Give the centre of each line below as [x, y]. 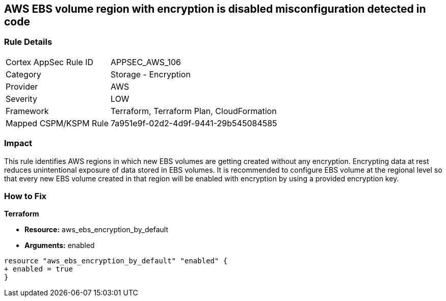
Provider [22, 86]
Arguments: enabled [60, 245]
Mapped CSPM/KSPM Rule [57, 123]
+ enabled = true [38, 269]
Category [23, 74]
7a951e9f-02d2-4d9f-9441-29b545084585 [194, 123]
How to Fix [25, 196]
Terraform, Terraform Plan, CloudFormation [194, 111]
